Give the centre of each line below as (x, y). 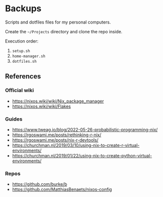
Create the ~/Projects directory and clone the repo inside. (64, 31)
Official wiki (20, 90)
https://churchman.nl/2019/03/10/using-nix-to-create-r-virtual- (76, 145)
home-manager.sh (29, 56)
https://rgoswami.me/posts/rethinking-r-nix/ (57, 135)
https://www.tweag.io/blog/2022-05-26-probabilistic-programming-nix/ (85, 129)
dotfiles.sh (24, 61)
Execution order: (22, 41)
